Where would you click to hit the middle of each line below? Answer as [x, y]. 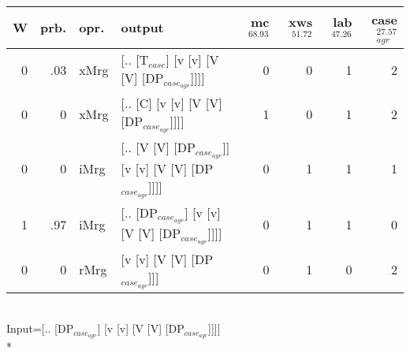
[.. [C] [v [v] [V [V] [171, 103]
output [142, 28]
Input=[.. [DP [40, 328]
